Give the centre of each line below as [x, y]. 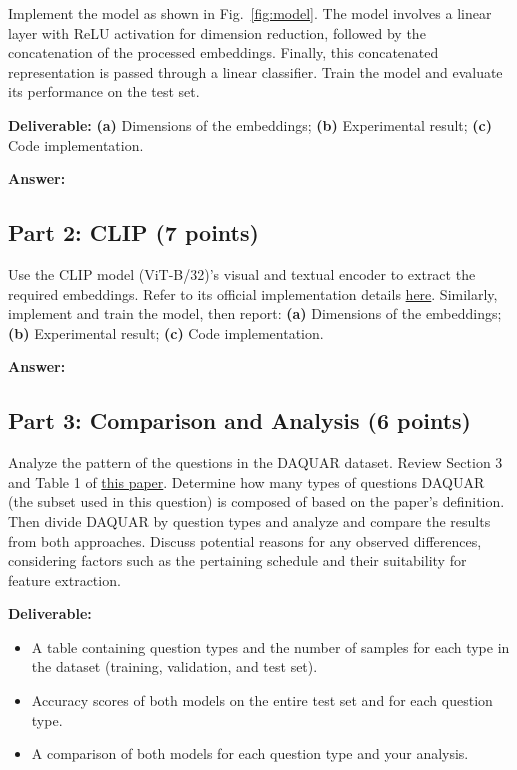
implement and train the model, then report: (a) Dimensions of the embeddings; [255, 313]
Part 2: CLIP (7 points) [133, 232]
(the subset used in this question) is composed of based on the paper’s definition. [256, 501]
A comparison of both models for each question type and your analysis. [250, 753]
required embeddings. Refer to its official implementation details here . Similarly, [253, 293]
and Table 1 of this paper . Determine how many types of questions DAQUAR [246, 481]
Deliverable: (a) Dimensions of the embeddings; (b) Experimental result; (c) [250, 124]
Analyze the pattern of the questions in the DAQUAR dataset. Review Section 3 [255, 462]
